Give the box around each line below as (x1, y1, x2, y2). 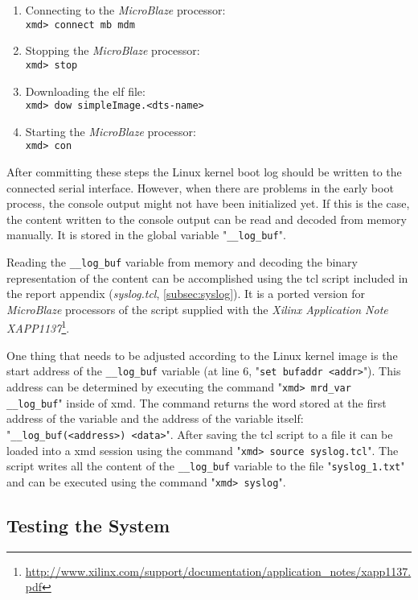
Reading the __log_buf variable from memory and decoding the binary (6, 254, 358, 271)
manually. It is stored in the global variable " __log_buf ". (6, 226, 286, 243)
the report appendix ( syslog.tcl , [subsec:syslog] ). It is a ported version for (6, 285, 366, 302)
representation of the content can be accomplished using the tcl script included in (6, 269, 408, 286)
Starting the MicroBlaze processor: (25, 122, 196, 139)
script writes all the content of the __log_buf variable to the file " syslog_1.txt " (6, 457, 405, 474)
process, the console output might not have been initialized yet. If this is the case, (6, 195, 410, 212)
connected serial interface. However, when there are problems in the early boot (6, 179, 394, 196)
